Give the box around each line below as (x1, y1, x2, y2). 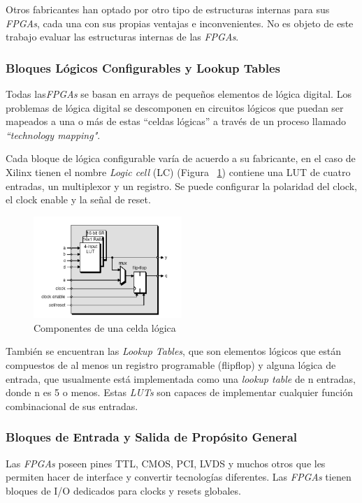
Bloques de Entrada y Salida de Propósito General (6, 428, 298, 446)
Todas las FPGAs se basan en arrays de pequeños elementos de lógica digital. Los (6, 87, 352, 101)
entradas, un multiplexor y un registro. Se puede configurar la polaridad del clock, (6, 178, 357, 193)
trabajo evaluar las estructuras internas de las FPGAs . (6, 29, 239, 44)
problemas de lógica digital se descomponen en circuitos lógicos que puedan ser (6, 100, 344, 115)
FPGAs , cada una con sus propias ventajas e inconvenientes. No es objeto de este (6, 15, 354, 30)
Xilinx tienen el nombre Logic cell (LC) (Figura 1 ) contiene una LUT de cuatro (6, 164, 351, 179)
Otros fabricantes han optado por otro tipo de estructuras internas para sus (6, 2, 330, 16)
